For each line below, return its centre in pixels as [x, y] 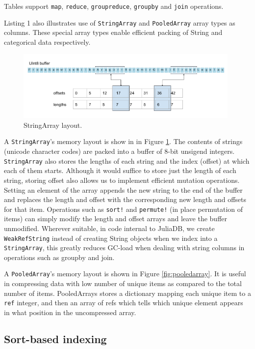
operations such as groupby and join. [59, 257]
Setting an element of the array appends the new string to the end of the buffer [123, 189]
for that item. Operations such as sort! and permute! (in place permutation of [124, 209]
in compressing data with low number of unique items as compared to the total [123, 283]
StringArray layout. [53, 125]
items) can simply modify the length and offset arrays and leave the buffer [116, 218]
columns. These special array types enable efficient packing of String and [113, 32]
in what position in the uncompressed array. [70, 312]
